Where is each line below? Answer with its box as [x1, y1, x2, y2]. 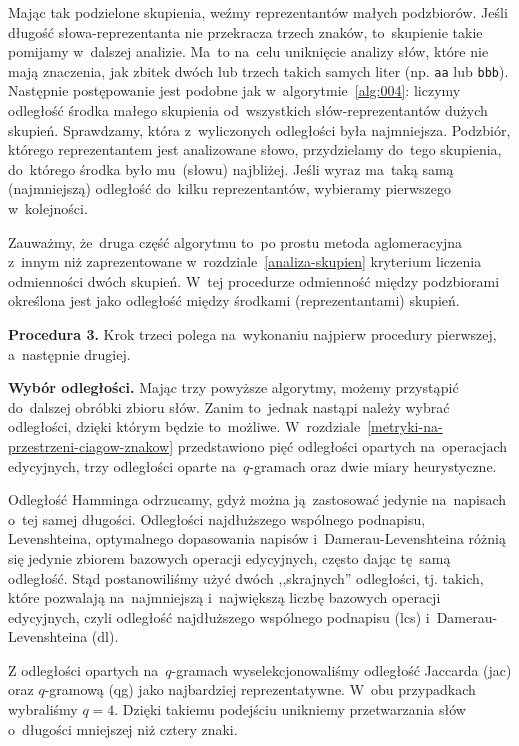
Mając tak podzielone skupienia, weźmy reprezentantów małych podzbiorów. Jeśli [8, 2, 508, 22]
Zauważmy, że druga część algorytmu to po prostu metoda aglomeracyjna [8, 231, 463, 252]
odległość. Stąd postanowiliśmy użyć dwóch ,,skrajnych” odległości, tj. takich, [8, 567, 484, 588]
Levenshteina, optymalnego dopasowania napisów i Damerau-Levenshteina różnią [8, 528, 506, 549]
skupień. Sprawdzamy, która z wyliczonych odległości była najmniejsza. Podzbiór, [8, 119, 511, 140]
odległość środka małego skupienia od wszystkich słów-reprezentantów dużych [8, 100, 488, 121]
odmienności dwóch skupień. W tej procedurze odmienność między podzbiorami [8, 270, 500, 291]
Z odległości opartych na [8, 659, 159, 680]
